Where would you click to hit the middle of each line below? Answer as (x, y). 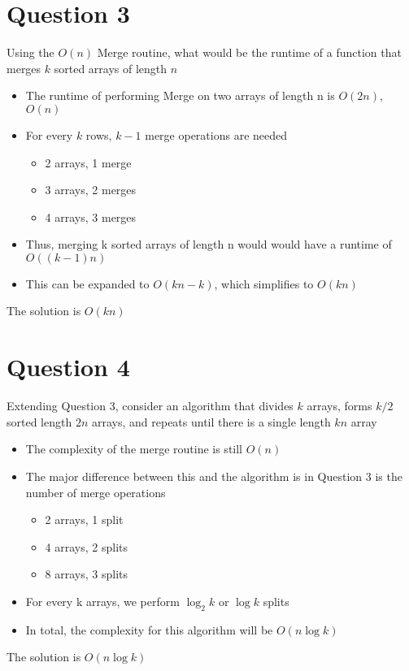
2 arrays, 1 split (84, 519)
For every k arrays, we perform (102, 601)
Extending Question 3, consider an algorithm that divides (150, 406)
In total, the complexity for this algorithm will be (149, 629)
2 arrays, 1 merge (88, 162)
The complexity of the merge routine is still (134, 449)
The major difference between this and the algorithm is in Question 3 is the (214, 476)
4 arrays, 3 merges (91, 216)
